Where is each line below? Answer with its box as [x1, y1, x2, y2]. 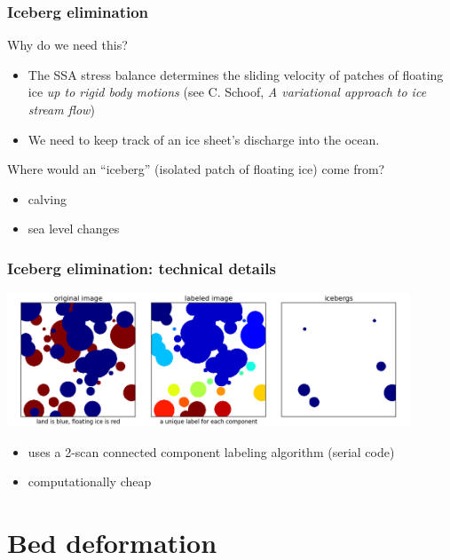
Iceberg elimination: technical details [7, 256, 276, 279]
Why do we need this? [7, 35, 128, 54]
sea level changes [28, 219, 120, 238]
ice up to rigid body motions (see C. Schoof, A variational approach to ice [28, 83, 427, 101]
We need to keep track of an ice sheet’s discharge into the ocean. [28, 130, 380, 148]
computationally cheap [28, 472, 152, 491]
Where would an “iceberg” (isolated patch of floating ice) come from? [7, 160, 385, 178]
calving [28, 189, 67, 208]
